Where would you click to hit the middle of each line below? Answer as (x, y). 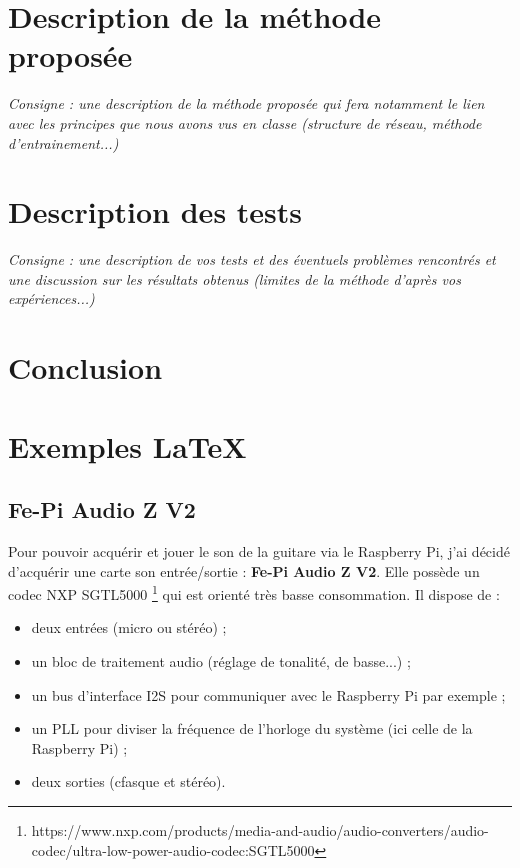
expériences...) (51, 298)
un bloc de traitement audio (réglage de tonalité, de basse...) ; (221, 660)
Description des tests (155, 211)
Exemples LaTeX (127, 445)
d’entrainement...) (63, 142)
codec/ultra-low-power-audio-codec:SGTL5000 (173, 849)
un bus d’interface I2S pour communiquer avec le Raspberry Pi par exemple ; (268, 694)
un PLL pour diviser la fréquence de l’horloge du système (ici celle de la (252, 728)
